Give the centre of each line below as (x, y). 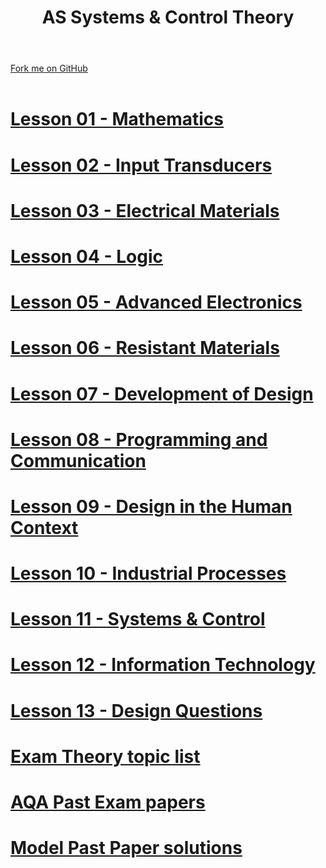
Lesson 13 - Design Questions (136, 710)
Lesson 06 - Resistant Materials (145, 348)
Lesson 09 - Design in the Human (151, 506)
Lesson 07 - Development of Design (162, 393)
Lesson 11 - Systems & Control (138, 619)
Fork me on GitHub (49, 68)
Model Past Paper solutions (126, 848)
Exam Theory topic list (105, 756)
